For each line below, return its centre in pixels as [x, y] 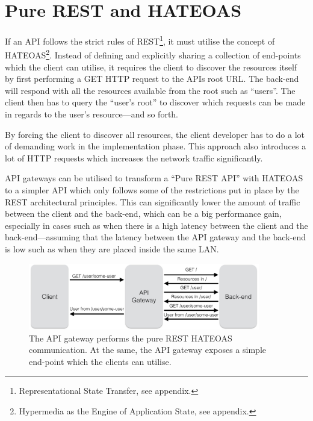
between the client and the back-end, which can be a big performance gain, [143, 214]
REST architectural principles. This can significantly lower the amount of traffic [153, 201]
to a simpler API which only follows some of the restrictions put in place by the [152, 189]
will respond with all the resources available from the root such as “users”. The [150, 90]
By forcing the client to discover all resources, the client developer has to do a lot [155, 134]
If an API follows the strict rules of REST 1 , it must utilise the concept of [140, 40]
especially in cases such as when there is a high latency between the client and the [156, 225]
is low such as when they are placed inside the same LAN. [112, 248]
